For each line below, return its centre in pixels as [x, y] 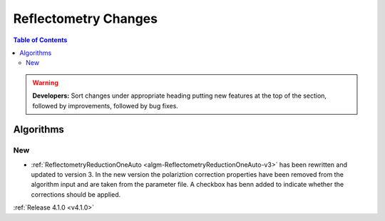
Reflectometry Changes [86, 19]
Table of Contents [40, 40]
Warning [45, 83]
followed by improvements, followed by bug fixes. [105, 106]
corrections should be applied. [76, 194]
